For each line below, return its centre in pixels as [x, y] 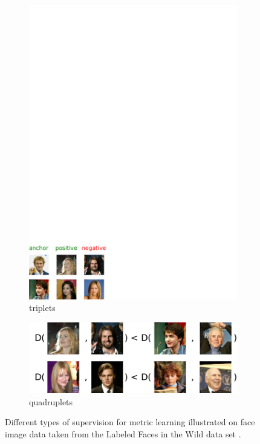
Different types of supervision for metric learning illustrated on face [130, 422]
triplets [42, 308]
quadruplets [51, 401]
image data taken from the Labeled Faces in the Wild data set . [123, 433]
